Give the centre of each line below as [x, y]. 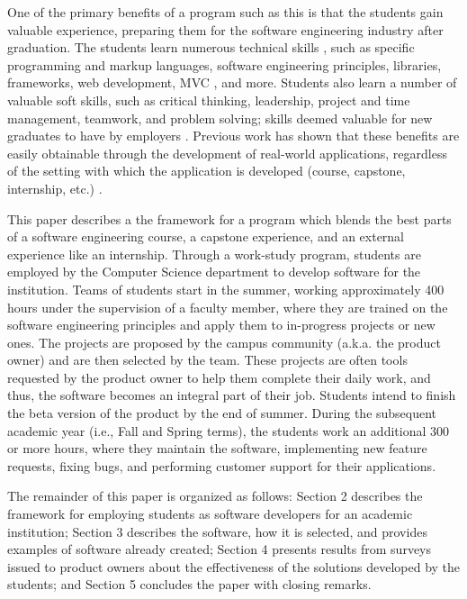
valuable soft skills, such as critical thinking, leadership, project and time [209, 100]
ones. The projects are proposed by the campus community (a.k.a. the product [224, 342]
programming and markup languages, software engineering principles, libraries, [225, 64]
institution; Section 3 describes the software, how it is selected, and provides [217, 531]
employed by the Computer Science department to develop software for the [214, 272]
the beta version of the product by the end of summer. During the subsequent [222, 413]
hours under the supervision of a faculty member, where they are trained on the [228, 307]
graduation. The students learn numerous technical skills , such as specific [211, 47]
